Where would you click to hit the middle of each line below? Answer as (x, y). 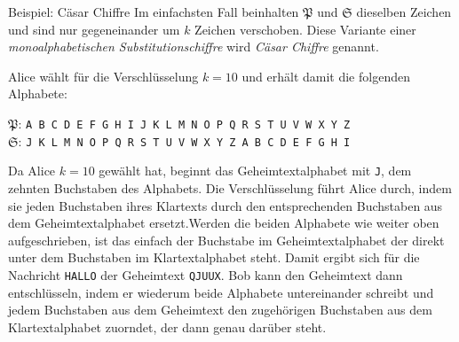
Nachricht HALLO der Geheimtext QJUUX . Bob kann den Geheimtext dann (206, 274)
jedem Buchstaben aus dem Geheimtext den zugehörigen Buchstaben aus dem (220, 310)
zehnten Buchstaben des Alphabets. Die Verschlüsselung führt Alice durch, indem (230, 187)
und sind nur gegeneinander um (94, 29)
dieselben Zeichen (404, 12)
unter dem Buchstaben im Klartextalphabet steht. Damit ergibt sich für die (214, 257)
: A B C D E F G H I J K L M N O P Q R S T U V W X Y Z (184, 123)
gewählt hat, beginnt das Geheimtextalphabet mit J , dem (255, 171)
